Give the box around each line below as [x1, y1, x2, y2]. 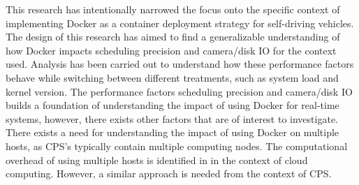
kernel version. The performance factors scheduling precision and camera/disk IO [6, 84, 353, 98]
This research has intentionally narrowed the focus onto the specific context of [6, 2, 340, 16]
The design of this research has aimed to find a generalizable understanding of [6, 29, 340, 44]
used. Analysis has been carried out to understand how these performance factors [6, 57, 354, 71]
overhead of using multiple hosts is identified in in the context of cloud [6, 152, 308, 167]
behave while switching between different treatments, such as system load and [6, 70, 339, 84]
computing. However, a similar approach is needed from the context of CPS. [6, 166, 332, 181]
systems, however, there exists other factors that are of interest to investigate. [6, 111, 338, 126]
